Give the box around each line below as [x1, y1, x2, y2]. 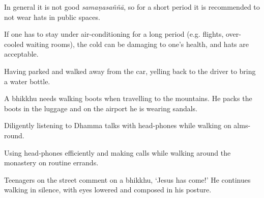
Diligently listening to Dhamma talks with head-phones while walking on [4, 120, 231, 131]
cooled [4, 38, 24, 49]
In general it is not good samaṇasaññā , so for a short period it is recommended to [4, 2, 260, 12]
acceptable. [4, 48, 39, 59]
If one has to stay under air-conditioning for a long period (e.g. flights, [4, 29, 224, 39]
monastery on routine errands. [4, 157, 99, 168]
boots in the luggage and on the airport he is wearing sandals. [4, 103, 198, 113]
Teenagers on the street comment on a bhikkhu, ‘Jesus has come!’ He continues [4, 174, 251, 185]
